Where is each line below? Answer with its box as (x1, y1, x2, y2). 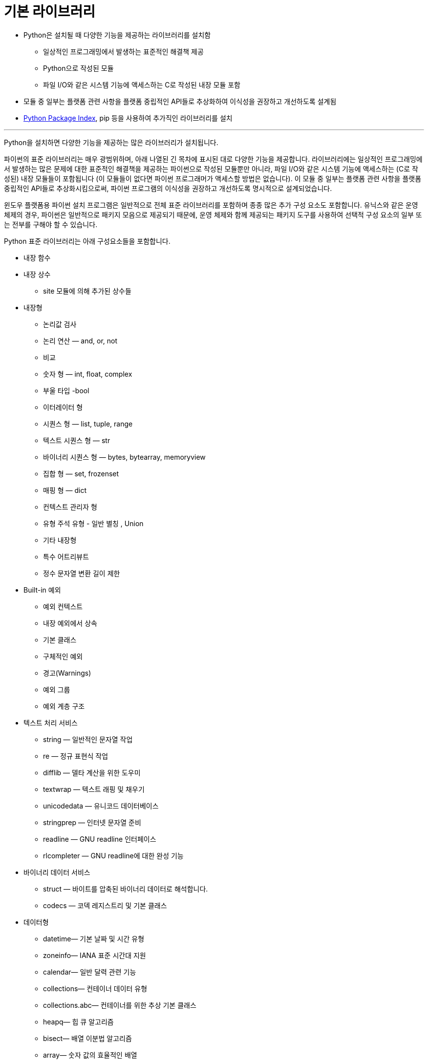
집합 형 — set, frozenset (43, 469, 119, 478)
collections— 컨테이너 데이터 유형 (43, 984, 148, 993)
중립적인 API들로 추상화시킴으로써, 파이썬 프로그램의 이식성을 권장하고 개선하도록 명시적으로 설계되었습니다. (4, 184, 332, 192)
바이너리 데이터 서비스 (23, 868, 90, 876)
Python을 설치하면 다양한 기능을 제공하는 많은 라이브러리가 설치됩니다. (4, 138, 218, 147)
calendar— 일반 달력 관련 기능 (43, 967, 136, 976)
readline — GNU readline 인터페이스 (43, 834, 156, 843)
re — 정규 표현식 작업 (43, 751, 108, 760)
